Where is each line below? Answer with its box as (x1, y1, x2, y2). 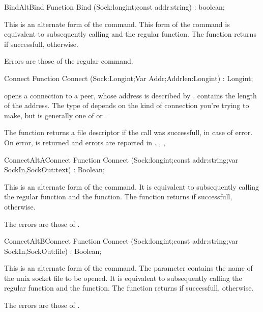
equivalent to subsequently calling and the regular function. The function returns (4, 29, 256, 39)
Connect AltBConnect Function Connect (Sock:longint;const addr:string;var (4, 236, 239, 246)
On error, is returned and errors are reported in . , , (4, 137, 165, 147)
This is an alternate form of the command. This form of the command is (4, 18, 230, 29)
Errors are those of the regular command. (4, 56, 133, 66)
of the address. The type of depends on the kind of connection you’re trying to (4, 100, 249, 111)
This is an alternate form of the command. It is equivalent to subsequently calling (4, 181, 259, 192)
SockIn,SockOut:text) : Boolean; (4, 164, 105, 175)
